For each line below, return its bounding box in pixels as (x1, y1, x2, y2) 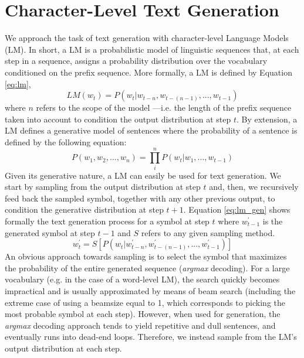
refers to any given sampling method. (141, 226, 275, 238)
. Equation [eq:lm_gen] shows (183, 203, 291, 216)
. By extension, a (236, 112, 298, 125)
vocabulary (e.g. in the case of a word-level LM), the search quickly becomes (5, 273, 280, 285)
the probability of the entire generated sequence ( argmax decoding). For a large (5, 261, 290, 274)
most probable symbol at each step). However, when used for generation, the (5, 308, 281, 320)
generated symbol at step (5, 226, 95, 238)
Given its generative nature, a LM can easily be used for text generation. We (5, 169, 281, 181)
